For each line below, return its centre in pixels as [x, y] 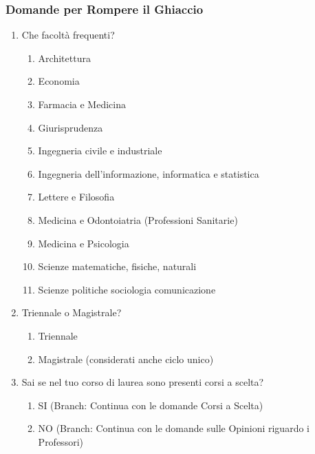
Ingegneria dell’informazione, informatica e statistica [149, 173]
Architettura [64, 58]
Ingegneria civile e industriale [100, 151]
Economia [59, 81]
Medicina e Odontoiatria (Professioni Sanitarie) [138, 219]
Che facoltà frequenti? [68, 35]
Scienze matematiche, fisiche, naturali [117, 266]
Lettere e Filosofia [76, 197]
